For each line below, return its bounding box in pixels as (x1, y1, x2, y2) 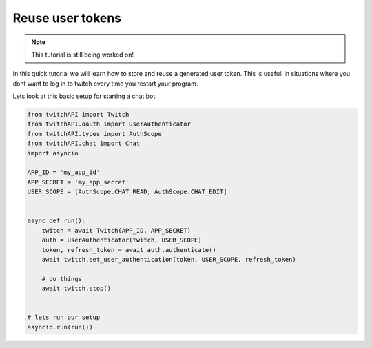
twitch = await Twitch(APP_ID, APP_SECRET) (41, 226, 191, 234)
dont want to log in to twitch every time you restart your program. (12, 79, 198, 88)
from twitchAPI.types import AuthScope (27, 130, 162, 137)
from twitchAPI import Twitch (27, 110, 130, 119)
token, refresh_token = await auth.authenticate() (41, 246, 216, 253)
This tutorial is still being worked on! (31, 50, 134, 59)
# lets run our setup (27, 313, 101, 321)
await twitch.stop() (41, 284, 112, 293)
